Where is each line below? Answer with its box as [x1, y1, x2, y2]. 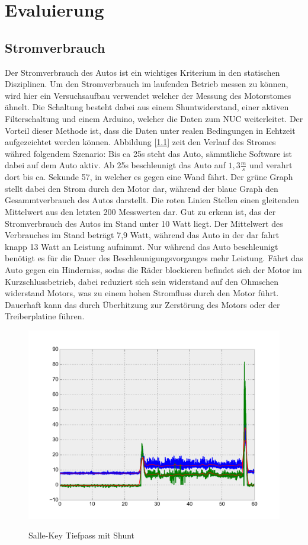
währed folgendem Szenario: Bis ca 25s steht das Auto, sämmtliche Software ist [5, 147, 292, 159]
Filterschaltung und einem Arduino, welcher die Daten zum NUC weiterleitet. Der [5, 112, 303, 124]
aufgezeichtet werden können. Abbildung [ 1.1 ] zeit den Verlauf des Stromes [5, 136, 276, 148]
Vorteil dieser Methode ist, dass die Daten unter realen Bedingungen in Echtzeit [5, 124, 296, 136]
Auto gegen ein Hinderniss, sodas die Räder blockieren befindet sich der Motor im [5, 263, 302, 275]
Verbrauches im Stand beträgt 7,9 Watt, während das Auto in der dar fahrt [5, 229, 280, 241]
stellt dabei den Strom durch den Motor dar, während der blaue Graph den [5, 182, 278, 194]
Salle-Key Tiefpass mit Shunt [28, 529, 135, 541]
